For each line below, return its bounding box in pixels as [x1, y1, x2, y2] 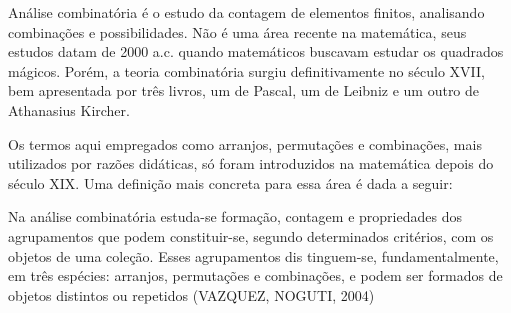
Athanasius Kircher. [8, 99, 130, 120]
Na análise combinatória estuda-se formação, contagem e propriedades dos [8, 206, 462, 227]
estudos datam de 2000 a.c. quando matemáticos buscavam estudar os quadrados [8, 41, 504, 62]
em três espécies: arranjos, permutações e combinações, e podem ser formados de [8, 265, 503, 286]
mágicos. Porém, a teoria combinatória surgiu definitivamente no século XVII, [8, 60, 485, 81]
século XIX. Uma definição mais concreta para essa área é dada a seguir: [8, 172, 453, 193]
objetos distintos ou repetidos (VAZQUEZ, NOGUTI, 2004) [8, 284, 375, 305]
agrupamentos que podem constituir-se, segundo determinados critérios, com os [8, 225, 494, 246]
